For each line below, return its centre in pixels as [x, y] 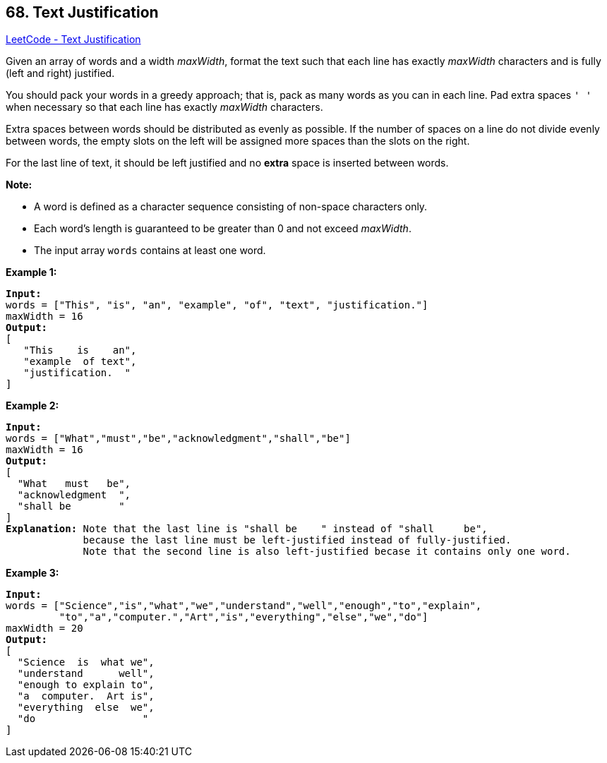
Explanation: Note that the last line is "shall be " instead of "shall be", [247, 529]
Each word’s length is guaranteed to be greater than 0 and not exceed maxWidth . [223, 229]
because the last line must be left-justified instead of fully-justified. [297, 540]
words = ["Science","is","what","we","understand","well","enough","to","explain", [244, 606]
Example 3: [32, 573]
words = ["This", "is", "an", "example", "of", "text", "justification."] [217, 305]
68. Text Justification [82, 12]
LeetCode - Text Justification [73, 40]
